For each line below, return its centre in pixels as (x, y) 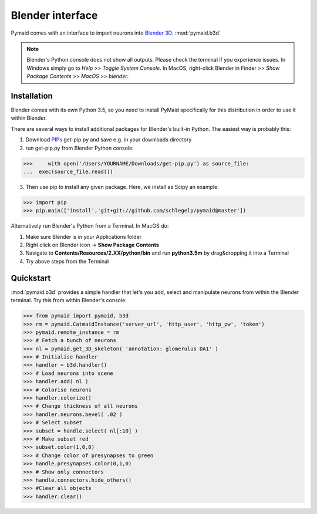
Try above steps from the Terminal (67, 261)
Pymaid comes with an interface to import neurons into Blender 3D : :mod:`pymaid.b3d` (116, 33)
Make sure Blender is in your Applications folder (84, 236)
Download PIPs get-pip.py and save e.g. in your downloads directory (109, 140)
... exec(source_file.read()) (68, 171)
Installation (32, 96)
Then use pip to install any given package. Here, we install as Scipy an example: (122, 187)
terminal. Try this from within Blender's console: (69, 300)
